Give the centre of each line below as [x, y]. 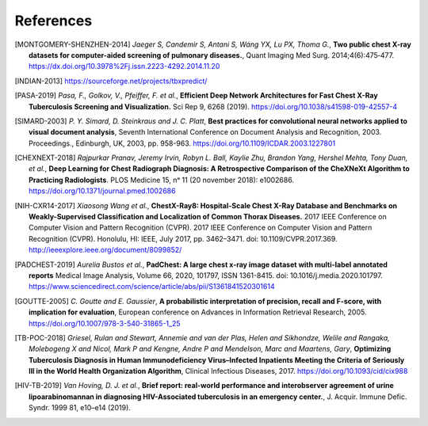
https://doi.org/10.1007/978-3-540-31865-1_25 [105, 323]
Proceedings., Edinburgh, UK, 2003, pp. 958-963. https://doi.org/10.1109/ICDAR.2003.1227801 [182, 143]
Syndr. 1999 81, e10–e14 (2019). [80, 408]
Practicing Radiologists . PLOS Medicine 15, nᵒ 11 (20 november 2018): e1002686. [162, 180]
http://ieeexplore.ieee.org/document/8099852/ [105, 250]
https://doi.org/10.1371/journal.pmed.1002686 [102, 191]
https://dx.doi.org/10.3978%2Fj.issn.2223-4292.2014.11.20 [124, 67]
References [53, 21]
